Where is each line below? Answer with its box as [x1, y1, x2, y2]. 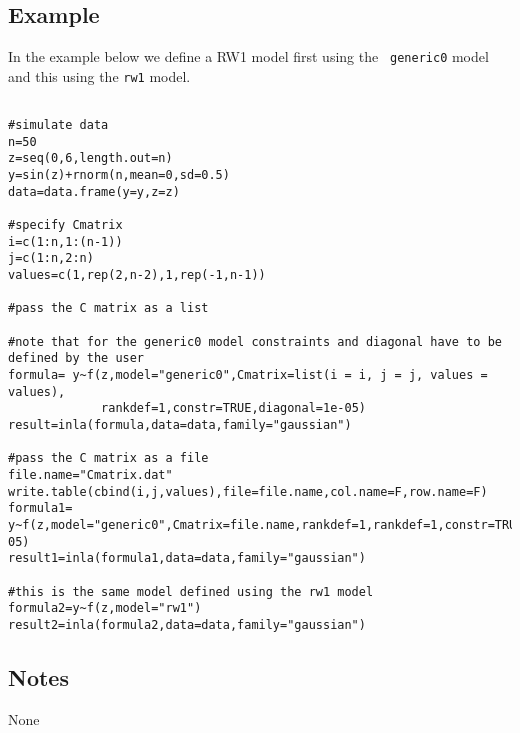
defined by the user [8, 351, 145, 366]
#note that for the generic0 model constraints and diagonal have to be [8, 334, 502, 349]
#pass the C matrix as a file [8, 451, 209, 466]
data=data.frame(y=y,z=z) [8, 184, 180, 199]
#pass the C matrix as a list [8, 301, 209, 316]
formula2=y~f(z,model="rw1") [8, 601, 202, 616]
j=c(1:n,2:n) [8, 251, 94, 266]
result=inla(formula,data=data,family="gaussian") [8, 417, 352, 432]
